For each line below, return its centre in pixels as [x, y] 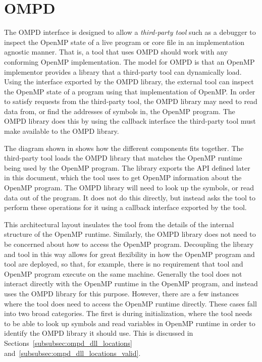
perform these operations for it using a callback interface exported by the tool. [125, 207]
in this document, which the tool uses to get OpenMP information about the [123, 177]
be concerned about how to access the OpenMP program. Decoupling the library [129, 244]
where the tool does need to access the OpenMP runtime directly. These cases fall [130, 303]
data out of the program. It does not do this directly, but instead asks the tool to [130, 197]
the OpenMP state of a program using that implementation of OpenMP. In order [130, 91]
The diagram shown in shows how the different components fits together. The [124, 148]
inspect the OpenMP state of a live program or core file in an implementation [124, 42]
